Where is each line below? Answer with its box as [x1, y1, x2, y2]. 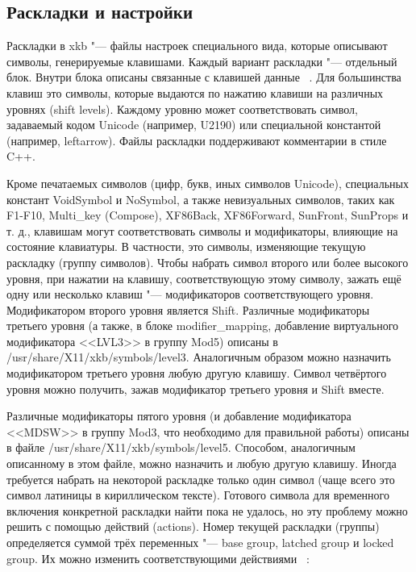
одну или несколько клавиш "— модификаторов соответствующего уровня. [6, 286, 374, 303]
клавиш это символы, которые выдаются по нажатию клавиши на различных [6, 84, 384, 101]
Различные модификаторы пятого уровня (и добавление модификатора [6, 407, 352, 424]
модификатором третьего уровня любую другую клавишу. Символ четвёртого [6, 365, 387, 382]
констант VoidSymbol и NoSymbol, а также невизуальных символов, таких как [6, 190, 395, 207]
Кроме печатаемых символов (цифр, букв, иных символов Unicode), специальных [6, 174, 409, 191]
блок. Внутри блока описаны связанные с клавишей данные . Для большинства [6, 69, 401, 86]
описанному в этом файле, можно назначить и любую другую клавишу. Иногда [6, 455, 397, 472]
